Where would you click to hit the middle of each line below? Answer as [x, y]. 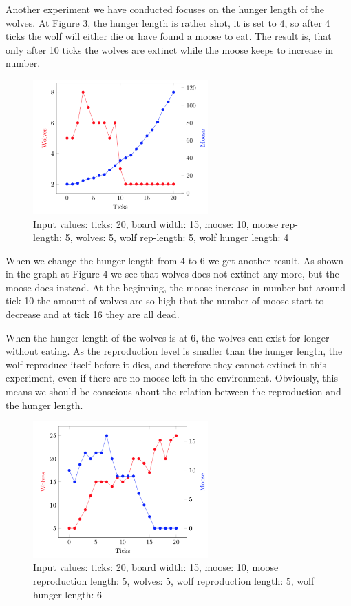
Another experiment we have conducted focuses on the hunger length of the [165, 9]
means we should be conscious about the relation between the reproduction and [173, 391]
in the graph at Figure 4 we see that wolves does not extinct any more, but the [172, 274]
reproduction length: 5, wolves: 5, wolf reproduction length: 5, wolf [174, 581]
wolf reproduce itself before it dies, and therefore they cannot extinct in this [166, 364]
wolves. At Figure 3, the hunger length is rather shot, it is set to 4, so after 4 [168, 22]
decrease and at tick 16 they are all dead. [93, 314]
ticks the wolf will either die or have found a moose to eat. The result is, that [169, 36]
